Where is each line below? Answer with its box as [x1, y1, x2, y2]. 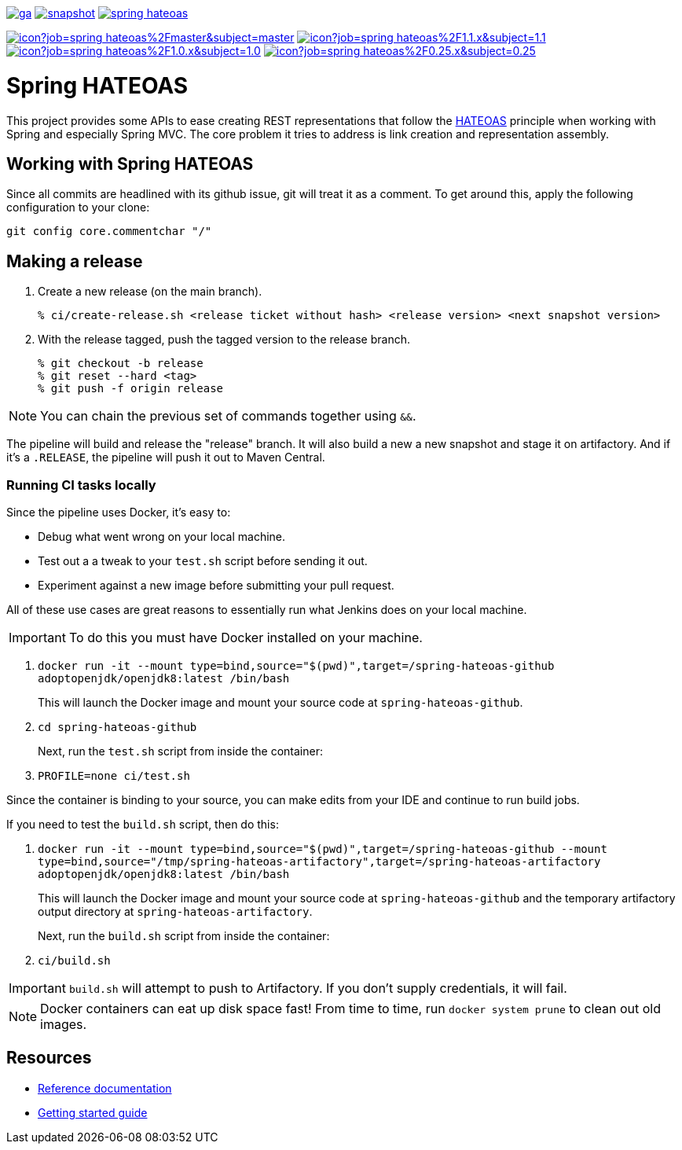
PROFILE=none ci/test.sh [38, 769, 190, 782]
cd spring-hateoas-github [38, 720, 197, 733]
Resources [6, 1048, 92, 1068]
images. [40, 1016, 87, 1032]
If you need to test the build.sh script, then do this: [6, 817, 279, 831]
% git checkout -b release [38, 357, 203, 370]
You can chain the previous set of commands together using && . [40, 408, 416, 424]
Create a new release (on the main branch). [38, 285, 262, 299]
